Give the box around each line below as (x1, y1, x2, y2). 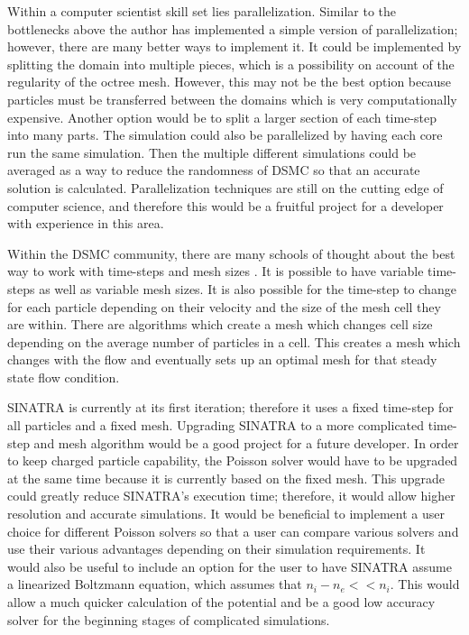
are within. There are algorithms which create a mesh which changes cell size (7, 315, 433, 334)
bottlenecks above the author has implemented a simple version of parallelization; (7, 19, 458, 38)
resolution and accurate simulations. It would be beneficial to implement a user (7, 504, 445, 523)
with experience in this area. (7, 214, 164, 233)
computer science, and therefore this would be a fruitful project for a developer (7, 196, 444, 215)
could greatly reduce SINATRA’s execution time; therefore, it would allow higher (7, 486, 455, 505)
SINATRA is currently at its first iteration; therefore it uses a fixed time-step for (7, 398, 454, 417)
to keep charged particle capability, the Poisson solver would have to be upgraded (7, 451, 458, 470)
